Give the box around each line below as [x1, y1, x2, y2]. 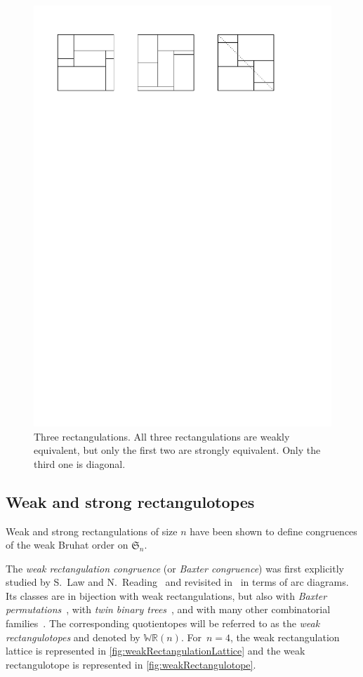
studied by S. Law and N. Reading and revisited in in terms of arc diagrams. [6, 575, 349, 589]
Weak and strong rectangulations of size [6, 523, 178, 538]
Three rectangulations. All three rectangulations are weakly [34, 429, 290, 443]
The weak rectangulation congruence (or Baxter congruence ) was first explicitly [6, 561, 344, 575]
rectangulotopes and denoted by [6, 629, 140, 644]
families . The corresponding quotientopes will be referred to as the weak [6, 616, 320, 631]
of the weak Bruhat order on [6, 537, 128, 552]
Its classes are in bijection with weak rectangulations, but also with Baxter [6, 588, 327, 603]
